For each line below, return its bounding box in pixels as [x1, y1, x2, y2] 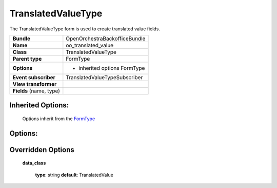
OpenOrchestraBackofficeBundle [66, 35, 146, 42]
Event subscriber [12, 73, 56, 81]
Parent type [12, 55, 42, 62]
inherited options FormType [78, 64, 145, 71]
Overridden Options [9, 145, 74, 154]
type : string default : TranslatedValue [35, 172, 114, 178]
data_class [22, 160, 46, 166]
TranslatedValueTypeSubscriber [66, 73, 143, 81]
